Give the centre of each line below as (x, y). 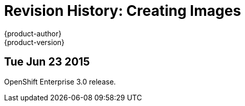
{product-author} (33, 33)
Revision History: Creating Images (123, 11)
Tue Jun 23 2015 (47, 62)
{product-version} (35, 42)
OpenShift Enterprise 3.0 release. (60, 81)
